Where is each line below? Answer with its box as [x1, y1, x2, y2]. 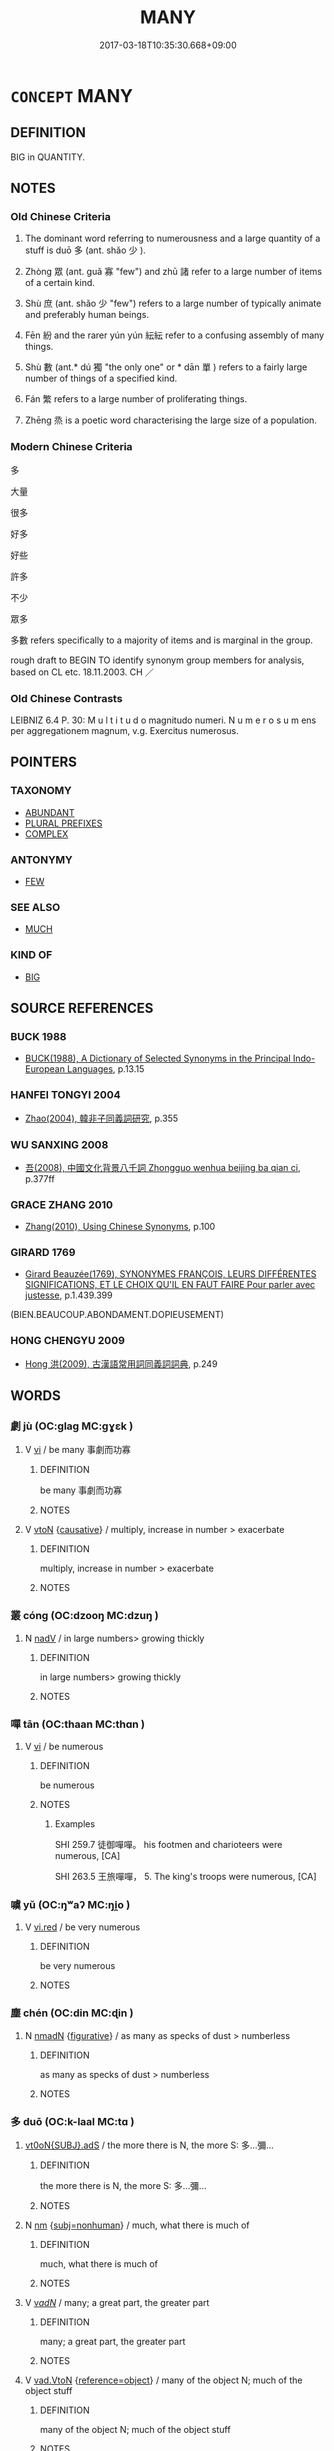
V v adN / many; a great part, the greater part [24, 2296, 210, 2308]
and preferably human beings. [24, 309, 150, 321]
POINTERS [10, 754, 78, 771]
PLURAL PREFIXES [24, 817, 103, 829]
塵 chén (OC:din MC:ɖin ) [10, 2006, 134, 2020]
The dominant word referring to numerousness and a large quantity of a [24, 232, 321, 245]
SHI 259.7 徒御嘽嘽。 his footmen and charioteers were [54, 1839, 283, 1851]
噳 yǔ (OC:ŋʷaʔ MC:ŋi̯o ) [10, 1897, 131, 1911]
